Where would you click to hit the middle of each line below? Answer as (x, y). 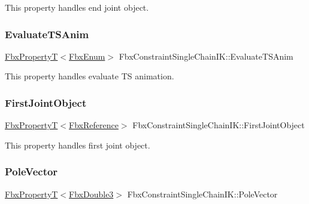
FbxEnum (87, 56)
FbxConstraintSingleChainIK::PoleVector (202, 194)
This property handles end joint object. (77, 7)
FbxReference (94, 125)
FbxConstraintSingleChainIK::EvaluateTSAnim (206, 56)
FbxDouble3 (91, 194)
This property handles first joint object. (78, 145)
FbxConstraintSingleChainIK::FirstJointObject (219, 125)
